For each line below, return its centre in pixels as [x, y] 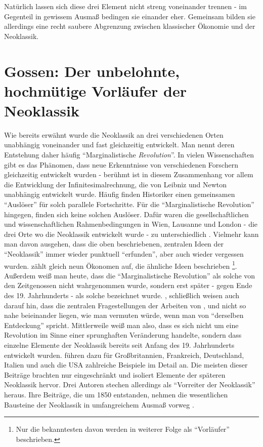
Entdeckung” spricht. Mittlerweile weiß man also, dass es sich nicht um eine [121, 325]
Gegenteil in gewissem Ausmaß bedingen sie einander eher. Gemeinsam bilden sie [130, 16]
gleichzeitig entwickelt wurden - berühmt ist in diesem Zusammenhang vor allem [129, 174]
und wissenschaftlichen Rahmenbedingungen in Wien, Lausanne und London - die [131, 224]
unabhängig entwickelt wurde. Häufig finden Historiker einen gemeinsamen [120, 194]
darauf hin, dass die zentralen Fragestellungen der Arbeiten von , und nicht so [125, 305]
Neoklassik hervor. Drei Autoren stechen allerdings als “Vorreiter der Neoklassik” [130, 384]
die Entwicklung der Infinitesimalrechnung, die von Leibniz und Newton [116, 184]
